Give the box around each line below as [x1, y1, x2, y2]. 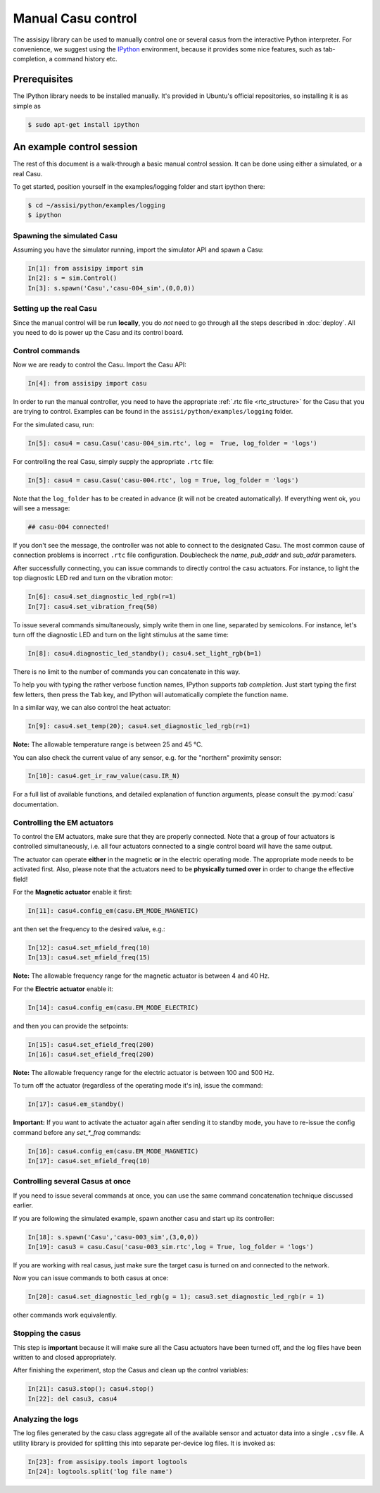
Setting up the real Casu [13, 304, 98, 314]
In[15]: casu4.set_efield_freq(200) [27, 1040, 155, 1048]
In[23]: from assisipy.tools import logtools [27, 1458, 188, 1466]
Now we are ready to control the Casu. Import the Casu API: [13, 360, 186, 369]
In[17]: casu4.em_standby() [27, 1100, 125, 1108]
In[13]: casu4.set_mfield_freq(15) [27, 954, 151, 961]
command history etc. [53, 55, 118, 63]
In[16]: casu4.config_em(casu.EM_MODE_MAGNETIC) [27, 1147, 199, 1155]
